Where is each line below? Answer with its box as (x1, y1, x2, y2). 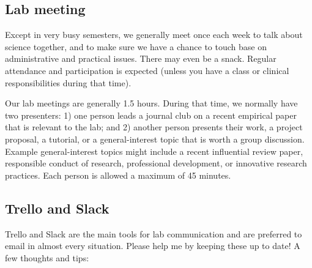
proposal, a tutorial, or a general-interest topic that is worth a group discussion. (5, 132, 305, 145)
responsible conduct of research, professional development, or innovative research (5, 157, 307, 169)
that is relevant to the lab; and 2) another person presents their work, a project (5, 121, 303, 133)
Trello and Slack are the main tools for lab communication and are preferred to (5, 227, 302, 240)
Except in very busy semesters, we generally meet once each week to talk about (5, 28, 303, 41)
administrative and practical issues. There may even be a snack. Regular (5, 52, 277, 65)
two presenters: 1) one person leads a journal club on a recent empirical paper (5, 108, 297, 121)
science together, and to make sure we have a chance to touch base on (5, 40, 267, 53)
